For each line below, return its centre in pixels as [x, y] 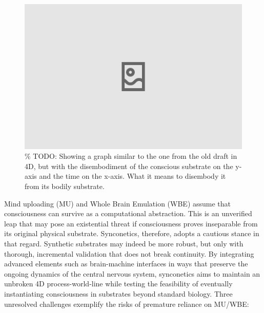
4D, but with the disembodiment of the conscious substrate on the [129, 166]
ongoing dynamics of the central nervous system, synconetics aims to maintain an [132, 273]
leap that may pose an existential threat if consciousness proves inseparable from [131, 223]
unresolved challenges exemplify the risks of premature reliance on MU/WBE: [127, 304]
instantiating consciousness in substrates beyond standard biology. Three [118, 293]
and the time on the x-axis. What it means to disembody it [133, 176]
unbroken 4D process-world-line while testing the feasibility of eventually [118, 284]
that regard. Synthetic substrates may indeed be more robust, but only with [124, 243]
